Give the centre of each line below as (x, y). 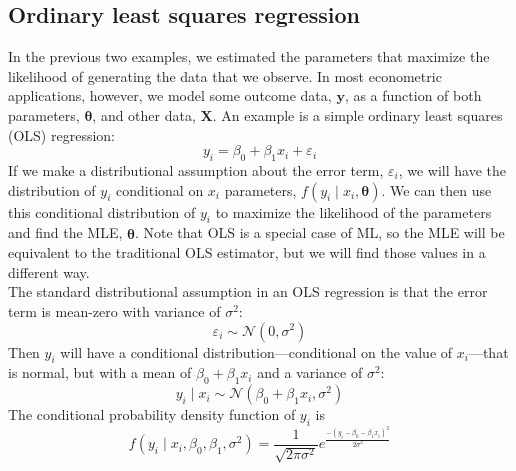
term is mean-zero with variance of (114, 310)
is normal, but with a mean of (100, 372)
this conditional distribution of (102, 211)
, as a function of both (413, 95)
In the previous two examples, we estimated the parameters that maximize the (249, 56)
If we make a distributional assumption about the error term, (196, 169)
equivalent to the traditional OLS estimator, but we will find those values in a (247, 252)
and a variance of (310, 372)
